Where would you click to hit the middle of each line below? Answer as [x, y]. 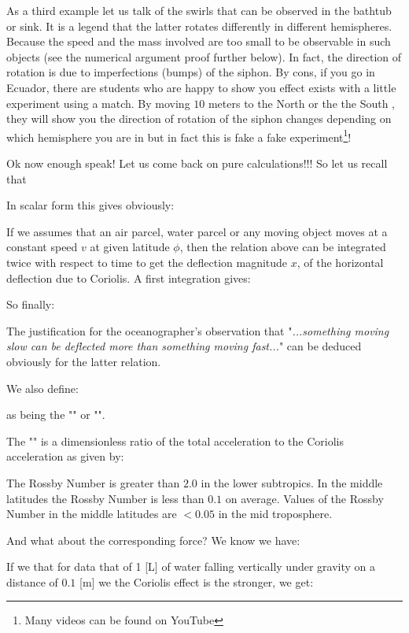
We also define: [42, 388]
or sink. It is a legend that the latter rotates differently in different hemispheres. [199, 26]
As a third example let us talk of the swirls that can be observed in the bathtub [199, 10]
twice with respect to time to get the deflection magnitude [147, 262]
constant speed [42, 247]
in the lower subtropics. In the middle [292, 482]
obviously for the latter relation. [84, 361]
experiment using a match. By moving [98, 103]
